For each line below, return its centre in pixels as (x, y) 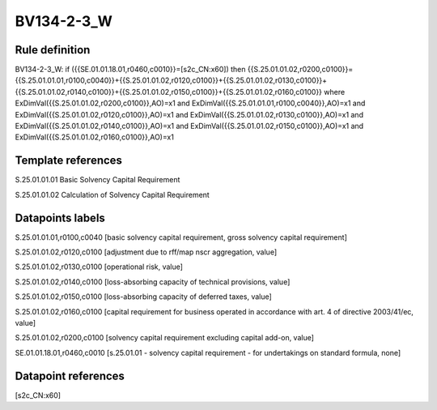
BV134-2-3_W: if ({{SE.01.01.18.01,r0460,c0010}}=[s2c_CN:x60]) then (130, 70)
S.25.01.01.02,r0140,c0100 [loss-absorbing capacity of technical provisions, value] (153, 282)
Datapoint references (70, 376)
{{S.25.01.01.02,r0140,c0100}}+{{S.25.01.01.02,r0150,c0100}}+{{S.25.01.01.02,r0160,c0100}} (169, 92)
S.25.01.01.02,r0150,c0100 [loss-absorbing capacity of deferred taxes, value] (144, 297)
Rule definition (53, 50)
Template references (69, 161)
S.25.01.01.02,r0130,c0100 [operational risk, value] (99, 267)
